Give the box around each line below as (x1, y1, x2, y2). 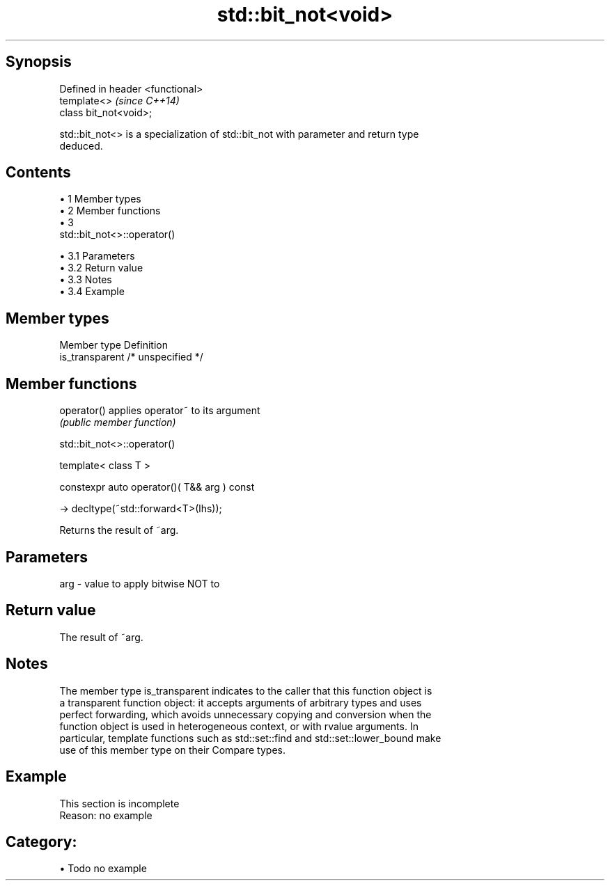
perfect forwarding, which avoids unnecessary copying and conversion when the (59, 708, 432, 720)
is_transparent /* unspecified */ (59, 351, 203, 363)
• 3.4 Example (59, 285, 125, 298)
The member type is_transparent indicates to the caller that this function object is (59, 684, 432, 697)
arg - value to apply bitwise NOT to (59, 577, 220, 590)
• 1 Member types (59, 193, 141, 205)
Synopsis (6, 53, 72, 71)
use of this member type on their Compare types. (59, 743, 286, 756)
